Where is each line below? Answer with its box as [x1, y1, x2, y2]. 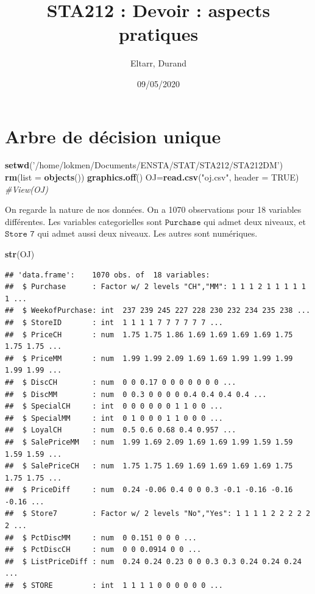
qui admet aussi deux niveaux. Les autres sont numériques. [37, 227, 258, 240]
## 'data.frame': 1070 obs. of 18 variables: [5, 270, 210, 279]
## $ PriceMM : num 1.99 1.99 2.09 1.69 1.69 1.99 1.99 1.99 [5, 354, 293, 363]
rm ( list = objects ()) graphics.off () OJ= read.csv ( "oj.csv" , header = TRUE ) [5, 171, 299, 184]
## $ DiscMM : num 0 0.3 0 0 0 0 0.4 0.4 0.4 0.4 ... [5, 390, 267, 399]
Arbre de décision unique [5, 123, 221, 148]
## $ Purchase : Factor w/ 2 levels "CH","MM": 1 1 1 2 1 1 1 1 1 [5, 282, 306, 292]
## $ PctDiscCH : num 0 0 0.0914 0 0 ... [5, 545, 202, 554]
